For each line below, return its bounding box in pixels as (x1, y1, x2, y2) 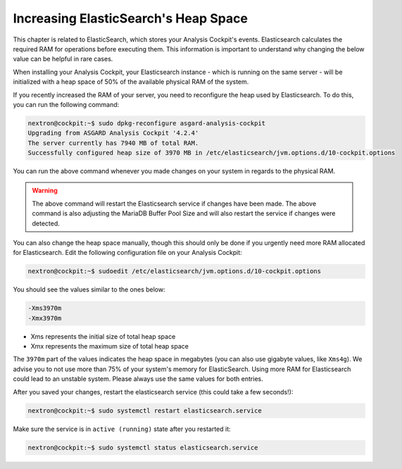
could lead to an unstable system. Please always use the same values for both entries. (13, 375, 263, 383)
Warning (32, 187, 58, 195)
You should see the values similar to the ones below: (13, 285, 165, 294)
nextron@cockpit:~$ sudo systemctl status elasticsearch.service (27, 444, 258, 451)
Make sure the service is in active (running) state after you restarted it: (13, 425, 231, 433)
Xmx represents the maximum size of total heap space (30, 342, 189, 351)
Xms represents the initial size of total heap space (30, 332, 176, 341)
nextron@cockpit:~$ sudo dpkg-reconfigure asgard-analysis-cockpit (27, 119, 266, 127)
